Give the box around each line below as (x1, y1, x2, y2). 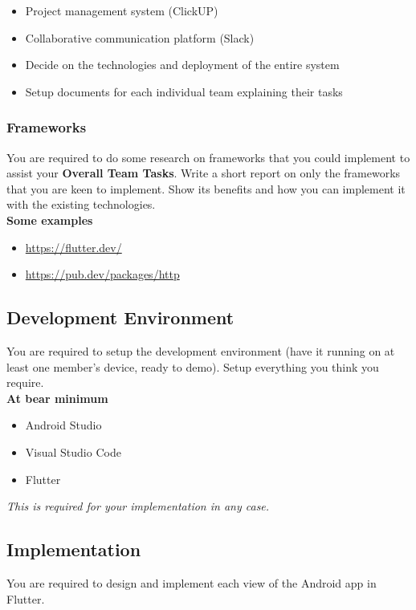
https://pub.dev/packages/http (25, 266, 180, 283)
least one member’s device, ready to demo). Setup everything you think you (6, 358, 379, 375)
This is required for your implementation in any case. (6, 498, 270, 514)
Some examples (6, 211, 93, 228)
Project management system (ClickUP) (25, 2, 218, 18)
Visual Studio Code (25, 443, 121, 460)
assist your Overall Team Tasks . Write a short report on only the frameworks (6, 165, 401, 181)
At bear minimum (6, 389, 108, 406)
